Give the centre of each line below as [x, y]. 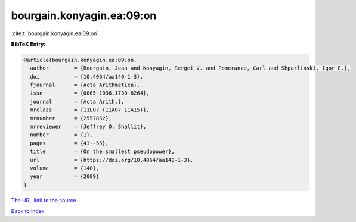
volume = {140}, [65, 168]
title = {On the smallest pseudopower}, [103, 151]
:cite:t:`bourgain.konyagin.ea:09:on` [55, 33]
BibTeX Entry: [28, 44]
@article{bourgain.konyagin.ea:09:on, [80, 60]
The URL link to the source [44, 200]
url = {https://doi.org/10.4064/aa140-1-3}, [112, 160]
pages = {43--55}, [69, 143]
